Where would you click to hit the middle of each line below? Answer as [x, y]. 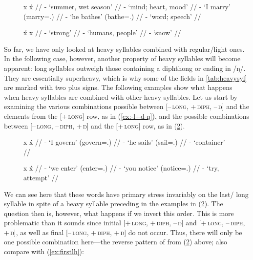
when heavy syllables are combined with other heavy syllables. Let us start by [121, 97]
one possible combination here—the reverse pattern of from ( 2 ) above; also [116, 242]
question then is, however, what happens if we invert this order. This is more [119, 213]
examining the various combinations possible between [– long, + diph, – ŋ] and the [126, 106]
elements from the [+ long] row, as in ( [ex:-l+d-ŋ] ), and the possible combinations [127, 116]
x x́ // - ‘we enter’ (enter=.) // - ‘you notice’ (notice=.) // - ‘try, [121, 168]
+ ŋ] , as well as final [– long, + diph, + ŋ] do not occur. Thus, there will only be [123, 232]
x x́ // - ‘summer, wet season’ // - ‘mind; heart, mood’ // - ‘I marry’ [127, 6]
